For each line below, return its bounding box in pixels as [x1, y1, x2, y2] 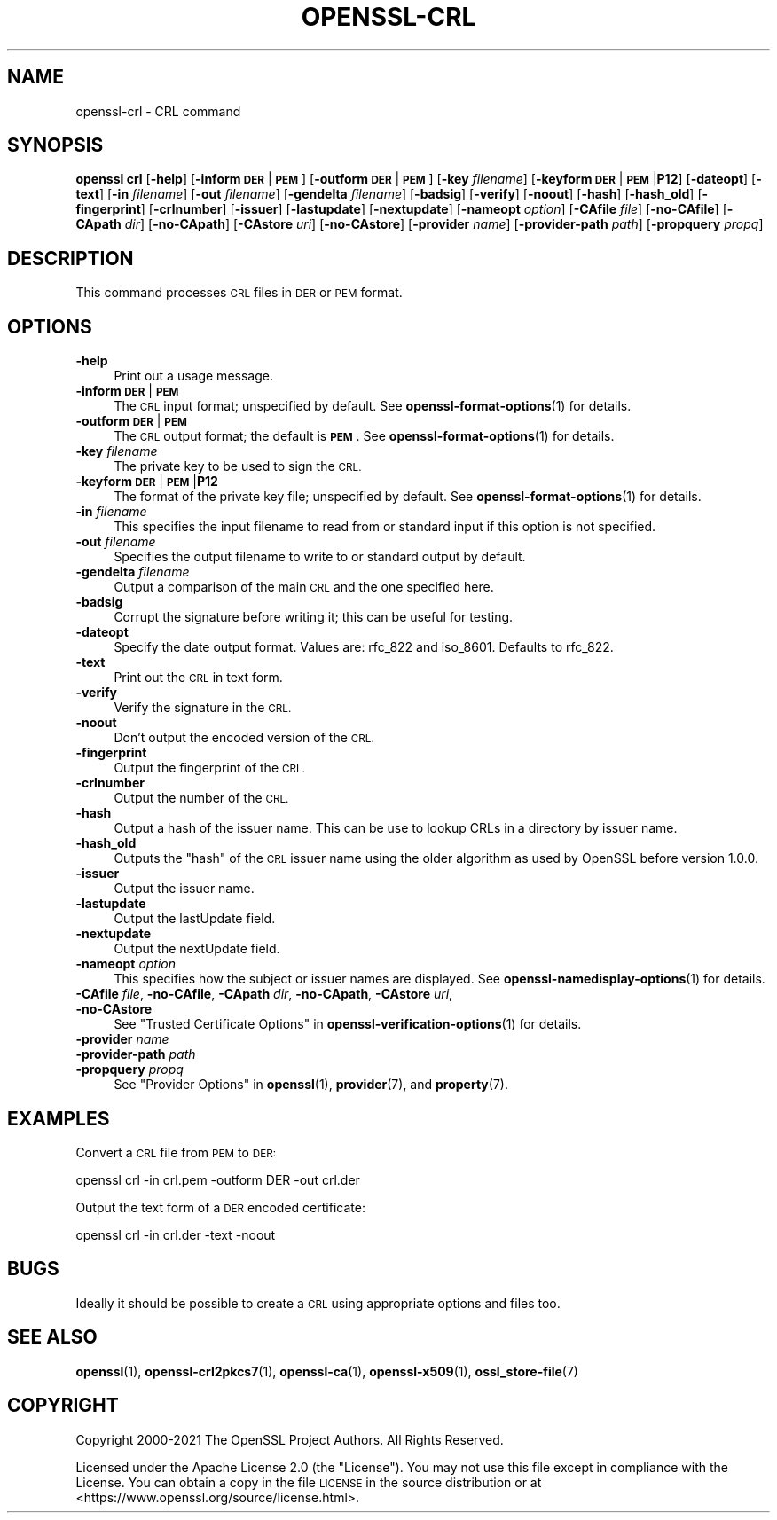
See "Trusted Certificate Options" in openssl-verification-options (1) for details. [114, 1016, 582, 1032]
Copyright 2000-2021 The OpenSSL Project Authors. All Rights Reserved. [75, 1431, 504, 1447]
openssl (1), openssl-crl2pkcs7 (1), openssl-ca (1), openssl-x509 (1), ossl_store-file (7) [75, 1363, 578, 1379]
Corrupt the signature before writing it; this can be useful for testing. [114, 609, 514, 625]
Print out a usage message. [114, 368, 273, 384]
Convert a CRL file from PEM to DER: [75, 1144, 277, 1160]
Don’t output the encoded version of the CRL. [114, 730, 374, 746]
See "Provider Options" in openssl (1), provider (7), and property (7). [114, 1077, 508, 1093]
